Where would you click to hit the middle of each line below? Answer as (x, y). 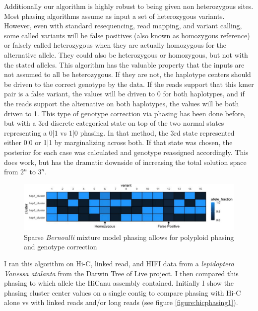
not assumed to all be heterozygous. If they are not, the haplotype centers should (128, 74)
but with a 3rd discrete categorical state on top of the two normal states (114, 123)
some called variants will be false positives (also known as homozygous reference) (127, 35)
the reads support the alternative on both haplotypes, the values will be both (122, 103)
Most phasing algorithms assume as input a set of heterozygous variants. (114, 16)
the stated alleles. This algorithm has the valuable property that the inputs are (124, 64)
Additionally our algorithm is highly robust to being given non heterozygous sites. (129, 6)
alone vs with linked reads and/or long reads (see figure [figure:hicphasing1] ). (121, 302)
